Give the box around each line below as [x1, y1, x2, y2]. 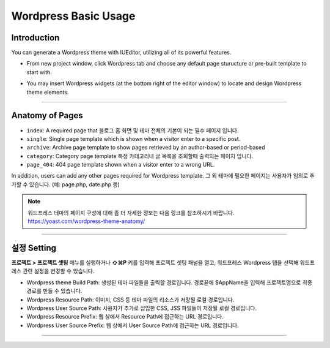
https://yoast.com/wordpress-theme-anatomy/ [28, 217, 145, 225]
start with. [26, 68, 52, 76]
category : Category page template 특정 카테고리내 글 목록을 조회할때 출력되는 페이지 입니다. [26, 152, 254, 159]
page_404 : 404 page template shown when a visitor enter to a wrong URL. [26, 161, 215, 168]
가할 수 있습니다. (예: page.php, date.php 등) [11, 181, 120, 188]
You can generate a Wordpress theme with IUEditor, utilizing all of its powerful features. [11, 49, 232, 56]
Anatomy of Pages [11, 110, 84, 121]
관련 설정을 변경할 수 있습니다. [22, 267, 95, 275]
